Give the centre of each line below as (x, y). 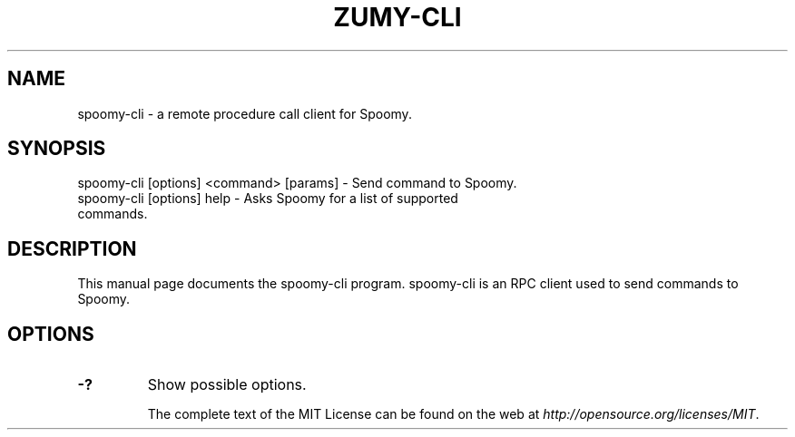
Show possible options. (227, 385)
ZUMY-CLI (397, 17)
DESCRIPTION (72, 248)
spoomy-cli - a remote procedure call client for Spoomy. (245, 113)
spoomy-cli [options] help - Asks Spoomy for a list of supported (268, 199)
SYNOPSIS (57, 149)
